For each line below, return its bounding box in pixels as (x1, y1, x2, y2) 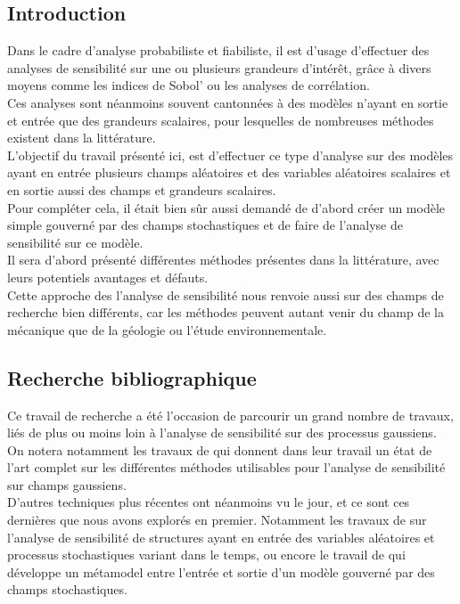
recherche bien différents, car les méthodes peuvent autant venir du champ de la (7, 303, 444, 322)
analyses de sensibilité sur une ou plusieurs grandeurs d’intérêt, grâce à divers (7, 58, 431, 77)
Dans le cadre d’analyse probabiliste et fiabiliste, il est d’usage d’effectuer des (7, 41, 430, 60)
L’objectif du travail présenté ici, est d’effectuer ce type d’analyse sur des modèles (7, 145, 454, 164)
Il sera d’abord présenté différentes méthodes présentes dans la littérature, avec (7, 250, 439, 269)
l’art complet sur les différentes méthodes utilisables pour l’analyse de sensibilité (7, 458, 446, 477)
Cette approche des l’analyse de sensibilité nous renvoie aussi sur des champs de (7, 285, 444, 304)
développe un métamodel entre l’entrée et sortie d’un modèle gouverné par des (7, 562, 435, 581)
